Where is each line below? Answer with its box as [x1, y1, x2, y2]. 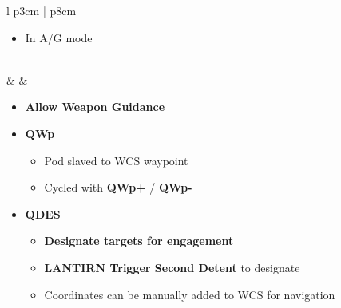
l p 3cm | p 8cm [6, 2, 77, 18]
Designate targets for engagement [44, 232, 234, 249]
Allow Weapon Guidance [25, 98, 165, 115]
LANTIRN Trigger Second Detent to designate [44, 259, 300, 275]
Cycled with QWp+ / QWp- [44, 179, 192, 195]
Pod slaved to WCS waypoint [44, 152, 188, 168]
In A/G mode [25, 29, 93, 45]
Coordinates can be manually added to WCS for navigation [44, 286, 335, 302]
